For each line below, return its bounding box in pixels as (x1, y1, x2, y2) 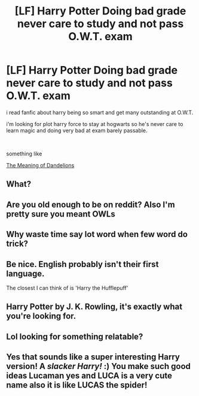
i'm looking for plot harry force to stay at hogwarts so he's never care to (6, 120, 183, 127)
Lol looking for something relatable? (6, 331, 143, 341)
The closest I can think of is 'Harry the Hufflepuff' (6, 284, 128, 292)
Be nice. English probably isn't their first (6, 259, 159, 269)
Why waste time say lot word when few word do (6, 229, 188, 239)
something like (6, 150, 42, 157)
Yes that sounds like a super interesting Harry (6, 352, 180, 362)
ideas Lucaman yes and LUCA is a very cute (6, 371, 172, 381)
